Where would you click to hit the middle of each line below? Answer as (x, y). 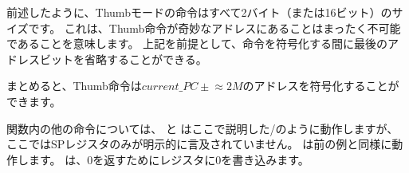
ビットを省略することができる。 (123, 59)
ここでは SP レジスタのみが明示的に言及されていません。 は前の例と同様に (199, 144)
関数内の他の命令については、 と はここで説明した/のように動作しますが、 (203, 128)
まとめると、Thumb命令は (74, 86)
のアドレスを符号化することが (321, 86)
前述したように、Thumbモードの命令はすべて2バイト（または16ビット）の (199, 12)
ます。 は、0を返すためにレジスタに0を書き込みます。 (169, 159)
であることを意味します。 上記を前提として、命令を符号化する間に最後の (197, 43)
